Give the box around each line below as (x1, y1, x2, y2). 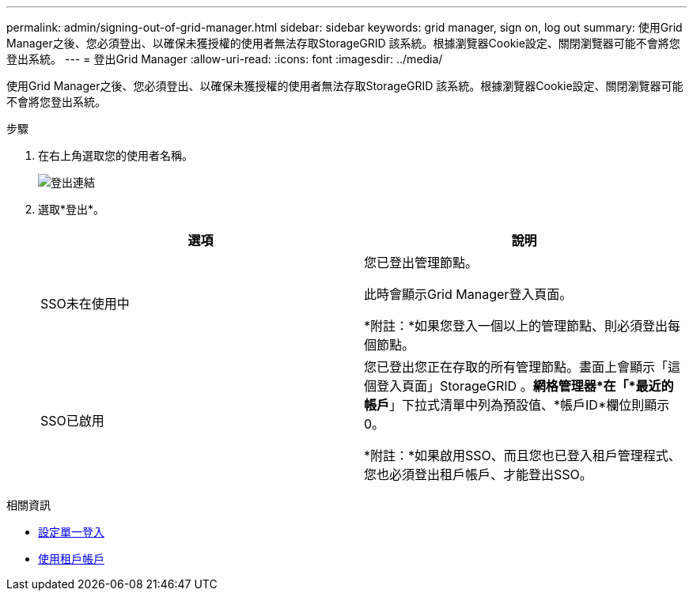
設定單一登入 (38, 525, 104, 538)
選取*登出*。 (38, 202, 105, 216)
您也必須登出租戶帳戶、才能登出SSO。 (364, 467, 593, 482)
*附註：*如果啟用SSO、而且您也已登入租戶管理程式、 (364, 448, 681, 463)
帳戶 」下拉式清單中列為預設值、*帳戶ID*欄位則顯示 (364, 397, 670, 413)
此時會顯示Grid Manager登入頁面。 (364, 286, 573, 302)
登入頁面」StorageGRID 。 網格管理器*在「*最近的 (377, 378, 674, 394)
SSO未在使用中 (40, 296, 130, 312)
